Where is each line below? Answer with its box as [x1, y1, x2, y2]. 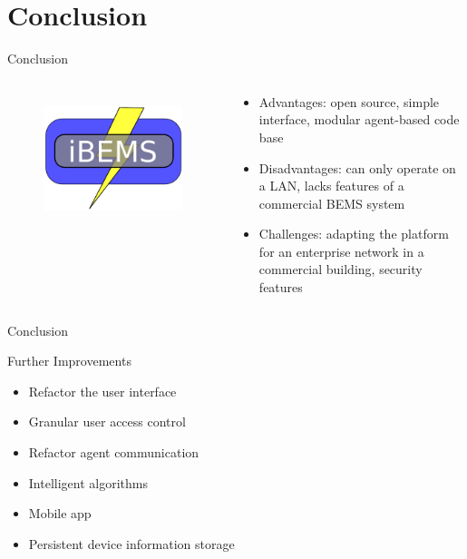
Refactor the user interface [28, 381, 177, 400]
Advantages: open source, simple [258, 92, 440, 111]
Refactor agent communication [28, 443, 199, 462]
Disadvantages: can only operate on [258, 158, 456, 177]
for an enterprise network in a [258, 241, 424, 260]
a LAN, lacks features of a [258, 176, 404, 195]
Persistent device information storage [28, 534, 235, 553]
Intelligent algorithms [28, 473, 148, 492]
